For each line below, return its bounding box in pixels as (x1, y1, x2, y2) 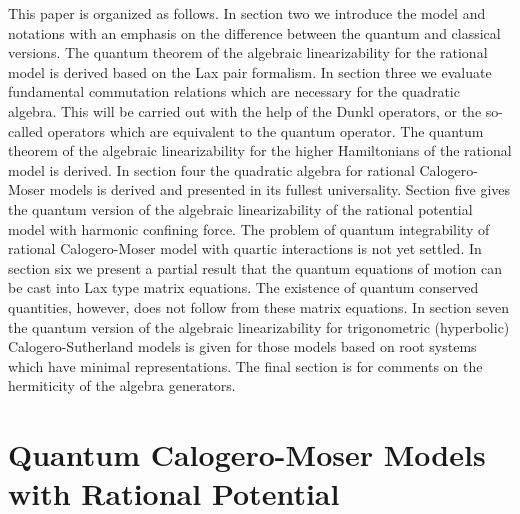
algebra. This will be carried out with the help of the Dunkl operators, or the (8, 100, 482, 121)
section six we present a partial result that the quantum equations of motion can (8, 257, 502, 278)
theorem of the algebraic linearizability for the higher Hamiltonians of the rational (8, 140, 512, 161)
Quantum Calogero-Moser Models (8, 434, 486, 475)
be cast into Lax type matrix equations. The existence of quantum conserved (8, 277, 479, 298)
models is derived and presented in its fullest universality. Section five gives (49, 179, 511, 200)
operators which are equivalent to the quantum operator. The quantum (47, 120, 484, 141)
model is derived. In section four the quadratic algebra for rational (8, 159, 415, 180)
